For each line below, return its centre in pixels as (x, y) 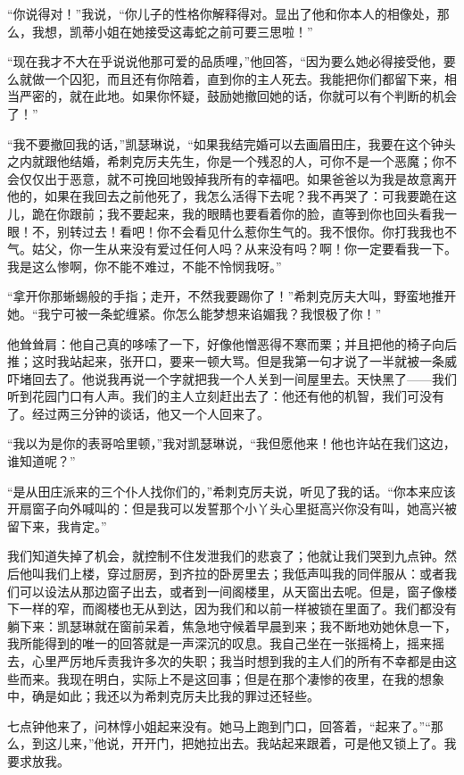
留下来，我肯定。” (57, 525)
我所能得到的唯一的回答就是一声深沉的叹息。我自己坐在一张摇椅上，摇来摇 (226, 643)
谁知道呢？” (41, 461)
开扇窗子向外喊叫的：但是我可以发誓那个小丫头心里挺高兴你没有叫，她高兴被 (232, 508)
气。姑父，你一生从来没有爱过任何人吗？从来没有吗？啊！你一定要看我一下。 (232, 249)
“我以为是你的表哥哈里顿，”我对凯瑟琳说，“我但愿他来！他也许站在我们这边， (232, 443)
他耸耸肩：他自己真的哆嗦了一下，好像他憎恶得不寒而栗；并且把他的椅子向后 (232, 343)
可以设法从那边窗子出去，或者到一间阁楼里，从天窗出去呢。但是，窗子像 (232, 591)
